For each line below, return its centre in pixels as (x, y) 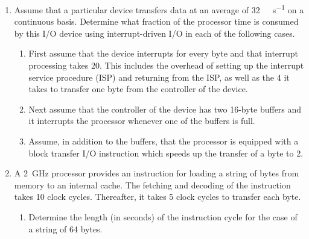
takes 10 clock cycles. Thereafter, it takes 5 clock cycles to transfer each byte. (158, 197)
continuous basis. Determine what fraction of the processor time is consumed (156, 21)
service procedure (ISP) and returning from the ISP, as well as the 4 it (159, 77)
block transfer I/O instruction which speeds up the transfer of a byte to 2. (166, 153)
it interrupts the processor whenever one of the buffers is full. (142, 121)
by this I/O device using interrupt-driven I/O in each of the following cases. (154, 33)
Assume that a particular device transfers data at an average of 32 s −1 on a (159, 9)
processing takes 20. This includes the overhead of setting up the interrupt (166, 65)
